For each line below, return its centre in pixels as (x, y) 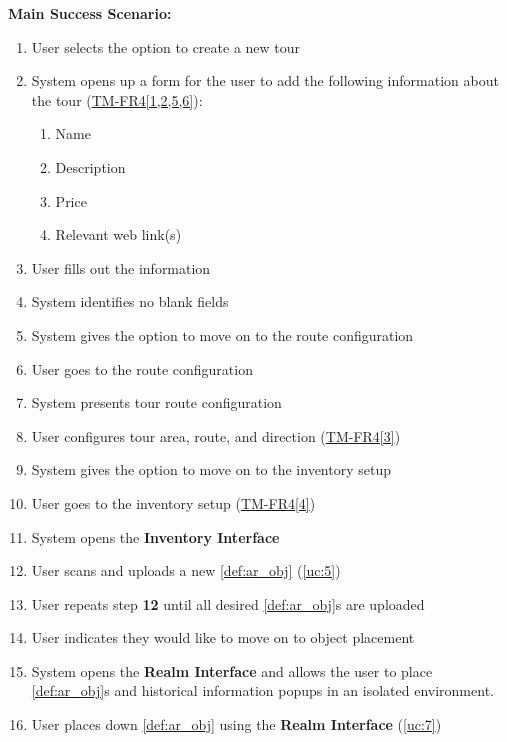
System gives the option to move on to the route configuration (222, 334)
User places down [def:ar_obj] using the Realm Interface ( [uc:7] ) (236, 724)
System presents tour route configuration (156, 402)
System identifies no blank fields (130, 301)
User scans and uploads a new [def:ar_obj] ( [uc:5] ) (186, 570)
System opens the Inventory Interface (155, 536)
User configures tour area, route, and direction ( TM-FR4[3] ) (216, 435)
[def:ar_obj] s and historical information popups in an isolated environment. (262, 690)
